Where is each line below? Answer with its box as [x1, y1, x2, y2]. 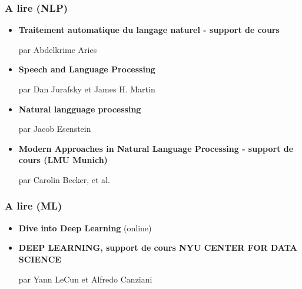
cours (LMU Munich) [18, 154, 108, 166]
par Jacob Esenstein [18, 122, 91, 135]
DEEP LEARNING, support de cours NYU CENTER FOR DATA [18, 241, 297, 254]
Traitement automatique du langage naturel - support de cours [18, 24, 280, 36]
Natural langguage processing [18, 102, 141, 115]
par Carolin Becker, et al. [18, 173, 110, 185]
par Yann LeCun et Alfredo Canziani [18, 273, 152, 285]
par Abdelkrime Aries [18, 43, 97, 55]
